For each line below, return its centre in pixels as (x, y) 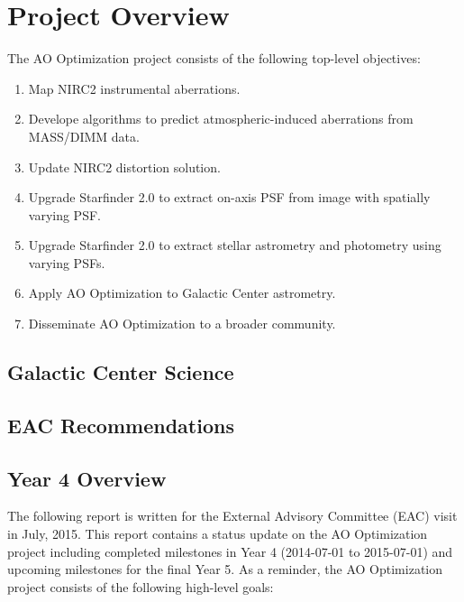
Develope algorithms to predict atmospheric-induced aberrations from (221, 119)
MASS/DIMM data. (84, 136)
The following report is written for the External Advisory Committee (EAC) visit (232, 516)
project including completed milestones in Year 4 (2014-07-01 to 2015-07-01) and (230, 551)
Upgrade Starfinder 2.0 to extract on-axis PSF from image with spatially (229, 197)
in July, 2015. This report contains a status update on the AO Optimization (218, 534)
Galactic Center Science (121, 372)
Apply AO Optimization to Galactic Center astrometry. (182, 293)
